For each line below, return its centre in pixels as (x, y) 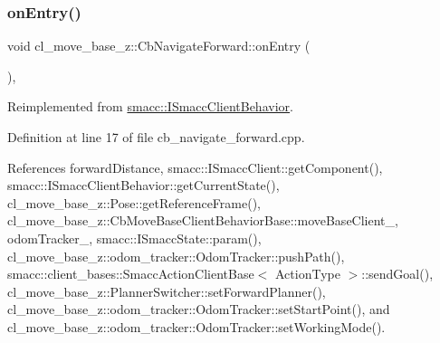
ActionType (308, 274)
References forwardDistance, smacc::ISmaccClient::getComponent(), (195, 167)
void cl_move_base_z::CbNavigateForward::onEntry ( (159, 46)
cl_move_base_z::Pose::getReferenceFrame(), (134, 202)
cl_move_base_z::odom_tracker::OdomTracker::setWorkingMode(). (196, 326)
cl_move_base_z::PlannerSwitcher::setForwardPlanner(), (167, 291)
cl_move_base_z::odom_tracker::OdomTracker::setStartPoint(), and (199, 309)
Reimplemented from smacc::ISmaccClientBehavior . (150, 106)
